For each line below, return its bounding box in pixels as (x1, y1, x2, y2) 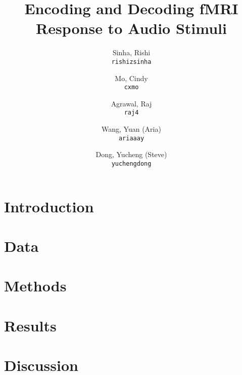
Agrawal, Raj (111, 98, 152, 108)
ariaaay (118, 134, 144, 142)
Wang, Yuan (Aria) (102, 124, 161, 134)
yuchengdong (111, 160, 152, 167)
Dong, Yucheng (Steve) (95, 149, 167, 160)
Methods (4, 275, 67, 296)
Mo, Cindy (115, 72, 148, 83)
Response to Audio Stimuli (36, 18, 227, 39)
